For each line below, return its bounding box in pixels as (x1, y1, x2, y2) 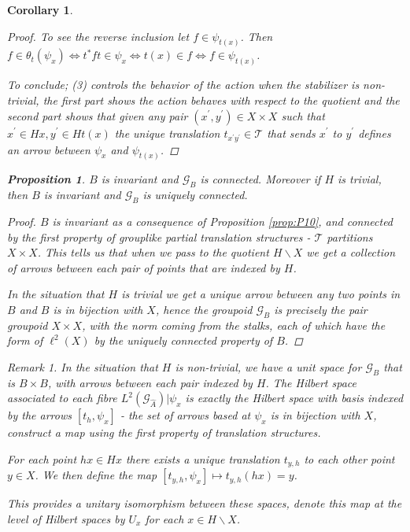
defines (358, 124, 391, 141)
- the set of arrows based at (120, 407, 251, 423)
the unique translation (114, 124, 220, 141)
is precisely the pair (274, 301, 368, 317)
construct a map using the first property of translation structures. (7, 424, 321, 441)
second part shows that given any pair (7, 107, 188, 124)
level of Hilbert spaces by (7, 510, 125, 526)
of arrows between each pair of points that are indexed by (7, 259, 280, 275)
